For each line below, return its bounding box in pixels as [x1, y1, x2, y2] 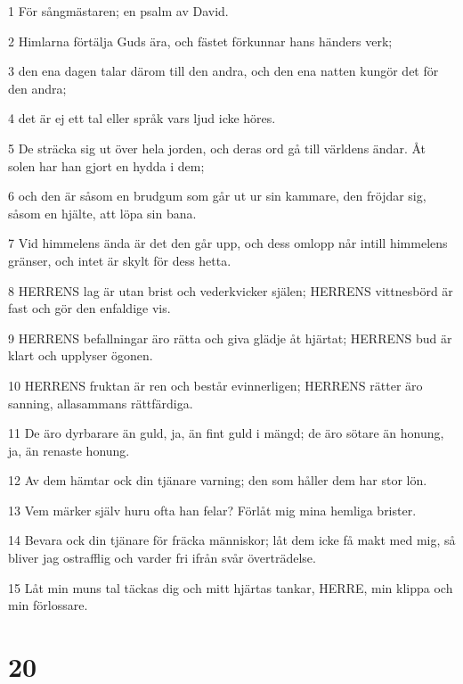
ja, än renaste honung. [8, 441, 130, 459]
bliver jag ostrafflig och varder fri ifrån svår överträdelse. [8, 548, 316, 567]
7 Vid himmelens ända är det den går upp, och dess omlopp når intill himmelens [8, 234, 448, 252]
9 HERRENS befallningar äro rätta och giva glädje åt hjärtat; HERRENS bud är [8, 328, 452, 347]
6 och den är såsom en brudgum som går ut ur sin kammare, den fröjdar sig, [8, 186, 426, 205]
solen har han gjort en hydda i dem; [8, 156, 205, 175]
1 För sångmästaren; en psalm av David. [8, 2, 229, 20]
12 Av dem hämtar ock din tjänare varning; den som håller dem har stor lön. [8, 471, 427, 490]
